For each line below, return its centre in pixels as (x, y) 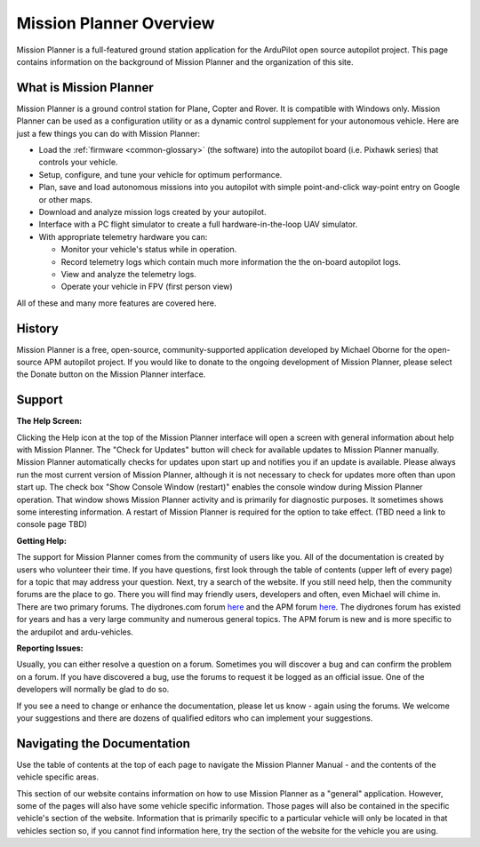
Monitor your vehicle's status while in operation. (149, 250)
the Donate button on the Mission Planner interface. (111, 374)
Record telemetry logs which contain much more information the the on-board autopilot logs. (231, 261)
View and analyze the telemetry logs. (129, 274)
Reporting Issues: (50, 648)
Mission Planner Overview (116, 23)
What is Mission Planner (85, 88)
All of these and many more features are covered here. (116, 303)
